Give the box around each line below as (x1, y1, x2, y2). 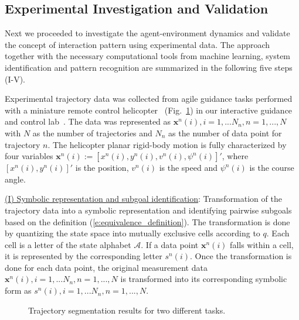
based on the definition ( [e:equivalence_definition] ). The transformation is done (5, 215, 290, 228)
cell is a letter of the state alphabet (5, 238, 131, 250)
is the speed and (159, 161, 218, 174)
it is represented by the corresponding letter (5, 250, 162, 262)
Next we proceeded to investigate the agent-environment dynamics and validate (5, 27, 290, 39)
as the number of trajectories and (32, 126, 152, 139)
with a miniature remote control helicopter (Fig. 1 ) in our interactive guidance (5, 104, 293, 116)
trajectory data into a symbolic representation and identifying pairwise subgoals (5, 204, 292, 216)
